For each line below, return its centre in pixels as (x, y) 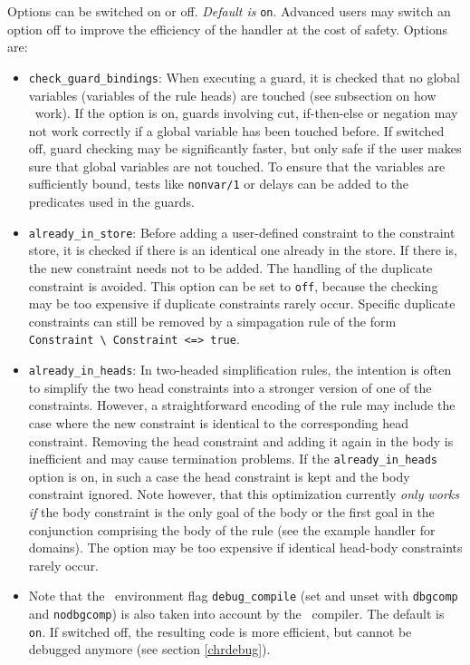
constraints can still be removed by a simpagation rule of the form (212, 321)
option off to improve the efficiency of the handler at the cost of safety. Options (228, 29)
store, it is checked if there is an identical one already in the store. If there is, (243, 250)
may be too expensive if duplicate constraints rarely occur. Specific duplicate (242, 303)
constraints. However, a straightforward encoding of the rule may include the (242, 405)
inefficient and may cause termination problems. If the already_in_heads (233, 459)
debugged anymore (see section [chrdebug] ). (149, 649)
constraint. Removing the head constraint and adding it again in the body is (241, 440)
